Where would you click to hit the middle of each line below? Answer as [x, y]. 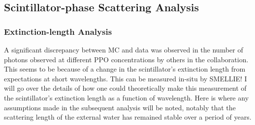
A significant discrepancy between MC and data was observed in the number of [124, 50]
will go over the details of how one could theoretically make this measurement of [125, 88]
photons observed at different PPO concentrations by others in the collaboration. [126, 59]
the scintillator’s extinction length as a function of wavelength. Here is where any [127, 97]
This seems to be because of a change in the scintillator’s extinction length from [125, 69]
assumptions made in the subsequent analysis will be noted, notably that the [120, 107]
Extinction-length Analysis [58, 31]
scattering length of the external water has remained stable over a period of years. [128, 117]
